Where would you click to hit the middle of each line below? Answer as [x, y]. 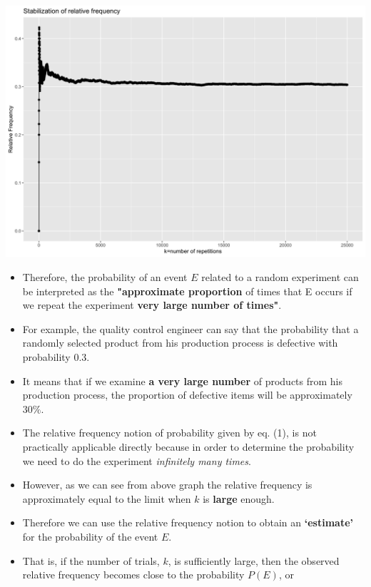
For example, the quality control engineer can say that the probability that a [190, 328]
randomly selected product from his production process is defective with [180, 343]
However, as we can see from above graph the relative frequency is [167, 485]
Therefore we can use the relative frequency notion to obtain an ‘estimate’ [188, 522]
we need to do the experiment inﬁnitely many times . [137, 460]
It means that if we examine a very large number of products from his [183, 381]
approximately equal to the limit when [107, 498]
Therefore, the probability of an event [105, 277]
